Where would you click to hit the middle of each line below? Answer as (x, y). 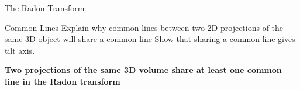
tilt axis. (20, 50)
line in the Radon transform (63, 81)
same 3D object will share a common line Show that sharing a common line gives (150, 39)
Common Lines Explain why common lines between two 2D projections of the (144, 27)
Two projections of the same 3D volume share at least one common (143, 70)
